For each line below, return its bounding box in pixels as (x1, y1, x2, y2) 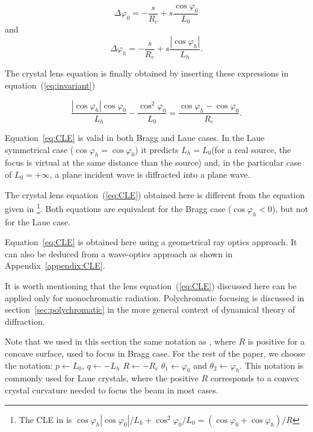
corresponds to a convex (210, 372, 299, 384)
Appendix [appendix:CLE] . (5, 259, 105, 272)
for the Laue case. (5, 215, 70, 228)
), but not (272, 202, 308, 214)
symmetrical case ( (5, 143, 74, 155)
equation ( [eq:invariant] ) (5, 78, 95, 91)
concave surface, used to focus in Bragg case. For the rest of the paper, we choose (5, 347, 305, 359)
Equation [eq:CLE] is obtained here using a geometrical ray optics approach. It (5, 236, 297, 248)
